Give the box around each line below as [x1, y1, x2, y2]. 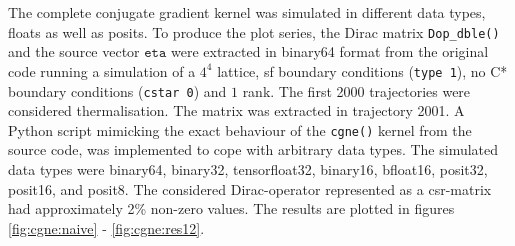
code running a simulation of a [8, 60, 196, 81]
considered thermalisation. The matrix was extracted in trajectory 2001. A [8, 100, 465, 121]
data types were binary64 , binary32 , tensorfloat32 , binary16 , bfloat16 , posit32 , [8, 159, 488, 179]
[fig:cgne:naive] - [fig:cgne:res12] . [8, 217, 205, 238]
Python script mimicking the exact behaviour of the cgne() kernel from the [8, 119, 472, 140]
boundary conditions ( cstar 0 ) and [8, 80, 227, 101]
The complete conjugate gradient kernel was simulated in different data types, [8, 2, 486, 22]
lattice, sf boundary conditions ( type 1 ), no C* [217, 60, 508, 81]
